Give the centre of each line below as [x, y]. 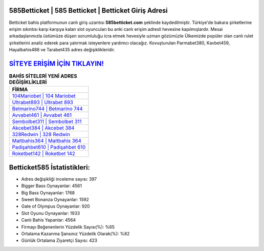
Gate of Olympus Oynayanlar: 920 [55, 206]
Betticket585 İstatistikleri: [50, 167]
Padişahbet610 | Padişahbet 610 [49, 147]
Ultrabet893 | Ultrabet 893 [43, 103]
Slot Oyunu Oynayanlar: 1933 [51, 213]
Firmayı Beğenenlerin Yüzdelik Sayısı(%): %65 [68, 227]
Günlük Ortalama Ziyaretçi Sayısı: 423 [59, 241]
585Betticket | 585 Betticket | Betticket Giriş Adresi [88, 10]
